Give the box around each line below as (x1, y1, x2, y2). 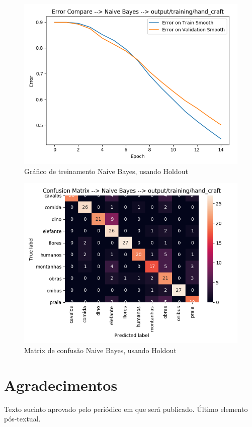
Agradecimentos (4, 374, 118, 395)
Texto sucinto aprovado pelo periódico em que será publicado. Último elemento (4, 403, 248, 414)
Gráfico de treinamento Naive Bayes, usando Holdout (24, 165, 189, 176)
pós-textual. (4, 413, 41, 424)
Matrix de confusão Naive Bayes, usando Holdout (24, 345, 177, 355)
